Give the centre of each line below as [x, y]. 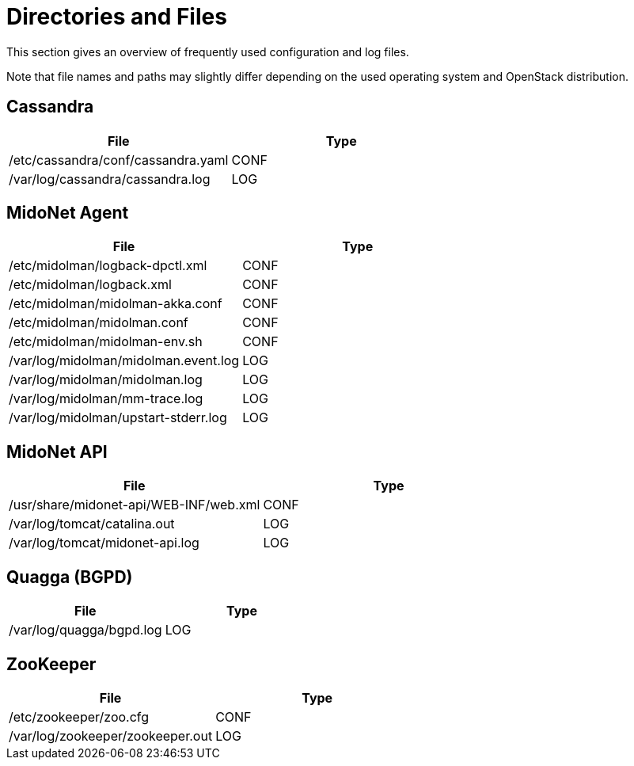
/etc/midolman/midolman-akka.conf [116, 304]
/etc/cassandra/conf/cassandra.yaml [119, 160]
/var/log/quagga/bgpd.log [85, 630]
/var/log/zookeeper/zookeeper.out [111, 736]
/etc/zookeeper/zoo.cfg [79, 716]
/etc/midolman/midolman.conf [99, 323]
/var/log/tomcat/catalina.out [92, 524]
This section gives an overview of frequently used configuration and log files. [208, 51]
